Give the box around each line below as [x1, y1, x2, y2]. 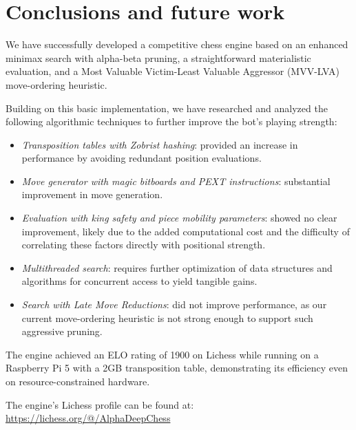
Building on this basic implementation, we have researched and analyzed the [6, 100, 328, 115]
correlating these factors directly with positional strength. [21, 237, 266, 252]
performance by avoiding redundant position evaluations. [21, 151, 262, 165]
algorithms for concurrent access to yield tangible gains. [21, 274, 258, 288]
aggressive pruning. [21, 324, 103, 338]
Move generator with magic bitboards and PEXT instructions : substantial [21, 173, 331, 188]
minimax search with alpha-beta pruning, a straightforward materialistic [6, 50, 311, 65]
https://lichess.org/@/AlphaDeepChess [6, 411, 171, 425]
